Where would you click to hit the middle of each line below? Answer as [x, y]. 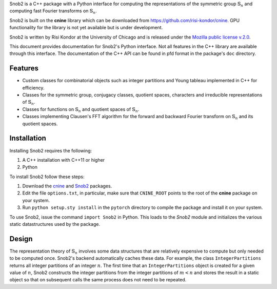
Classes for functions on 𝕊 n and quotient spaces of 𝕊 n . [81, 110]
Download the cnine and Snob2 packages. [67, 186]
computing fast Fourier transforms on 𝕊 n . [53, 12]
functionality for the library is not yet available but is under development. [86, 28]
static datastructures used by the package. [55, 224]
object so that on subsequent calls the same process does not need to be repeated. [98, 280]
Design [21, 239]
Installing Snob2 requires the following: [51, 150]
